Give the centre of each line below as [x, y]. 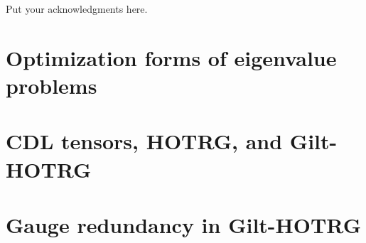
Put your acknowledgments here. [77, 9]
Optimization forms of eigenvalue [171, 57]
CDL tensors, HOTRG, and [144, 141]
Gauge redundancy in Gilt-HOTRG [183, 224]
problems [52, 85]
